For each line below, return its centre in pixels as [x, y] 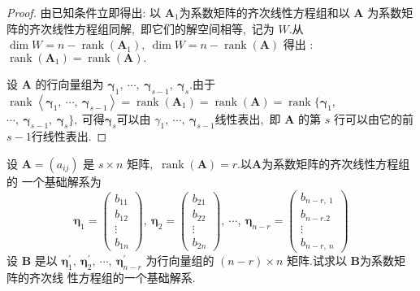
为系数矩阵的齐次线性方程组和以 [264, 12]
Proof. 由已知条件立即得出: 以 [84, 12]
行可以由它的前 [373, 118]
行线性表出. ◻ [69, 136]
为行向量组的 [180, 261]
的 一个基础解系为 [54, 181]
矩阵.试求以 [317, 261]
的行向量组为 [69, 83]
